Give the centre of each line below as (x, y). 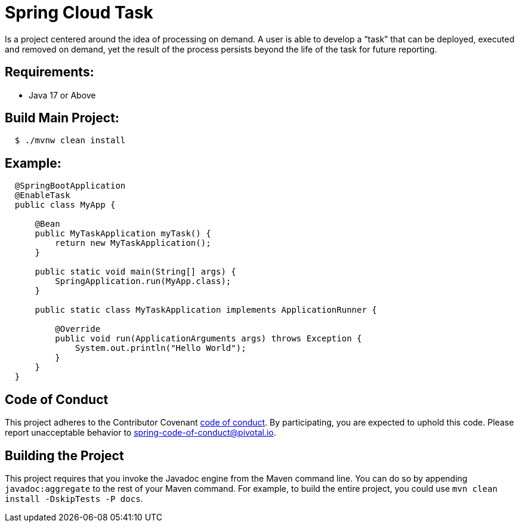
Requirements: (50, 72)
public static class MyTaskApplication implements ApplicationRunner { (206, 310)
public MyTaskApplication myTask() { (123, 234)
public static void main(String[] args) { (135, 272)
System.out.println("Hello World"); (161, 348)
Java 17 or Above (62, 95)
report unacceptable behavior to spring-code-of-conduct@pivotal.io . (140, 433)
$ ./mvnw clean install (70, 141)
